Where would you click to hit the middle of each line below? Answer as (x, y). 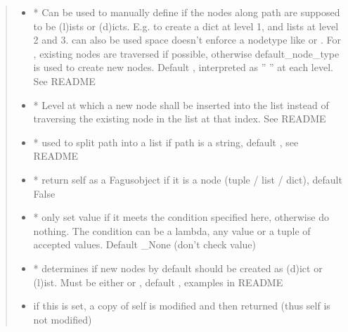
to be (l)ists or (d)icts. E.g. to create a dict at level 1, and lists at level (186, 26)
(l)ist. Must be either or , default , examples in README (158, 282)
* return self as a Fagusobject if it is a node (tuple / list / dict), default (188, 179)
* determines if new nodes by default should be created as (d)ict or (178, 268)
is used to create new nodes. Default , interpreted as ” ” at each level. (183, 67)
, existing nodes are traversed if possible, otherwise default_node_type (186, 53)
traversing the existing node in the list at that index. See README (180, 119)
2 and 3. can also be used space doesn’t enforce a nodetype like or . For (187, 40)
